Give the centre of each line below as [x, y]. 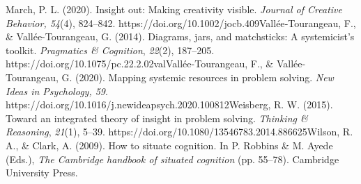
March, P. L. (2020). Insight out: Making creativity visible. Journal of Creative [174, 9]
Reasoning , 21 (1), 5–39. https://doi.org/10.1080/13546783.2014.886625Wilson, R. [179, 132]
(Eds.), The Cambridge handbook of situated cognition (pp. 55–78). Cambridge [172, 159]
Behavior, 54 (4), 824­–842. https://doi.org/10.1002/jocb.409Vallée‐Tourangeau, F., [181, 23]
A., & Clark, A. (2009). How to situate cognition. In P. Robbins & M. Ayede [169, 145]
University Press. [42, 173]
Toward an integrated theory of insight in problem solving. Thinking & [157, 118]
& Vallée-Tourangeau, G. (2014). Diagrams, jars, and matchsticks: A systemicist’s [180, 36]
